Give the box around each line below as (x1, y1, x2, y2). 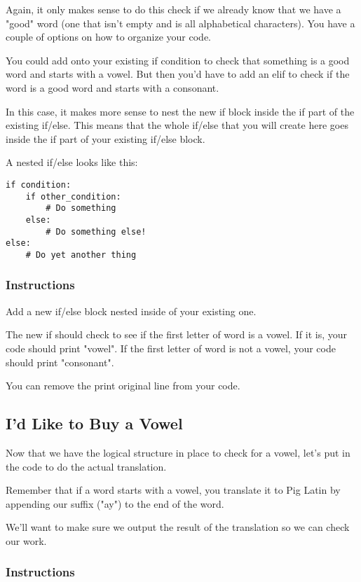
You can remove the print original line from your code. (6, 378, 240, 393)
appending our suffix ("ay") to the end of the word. (6, 496, 224, 511)
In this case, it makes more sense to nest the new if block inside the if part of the (6, 104, 355, 118)
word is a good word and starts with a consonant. (6, 80, 219, 95)
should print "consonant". (6, 354, 114, 369)
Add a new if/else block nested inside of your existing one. (6, 303, 257, 318)
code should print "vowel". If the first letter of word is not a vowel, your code (6, 340, 336, 355)
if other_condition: (25, 191, 121, 202)
